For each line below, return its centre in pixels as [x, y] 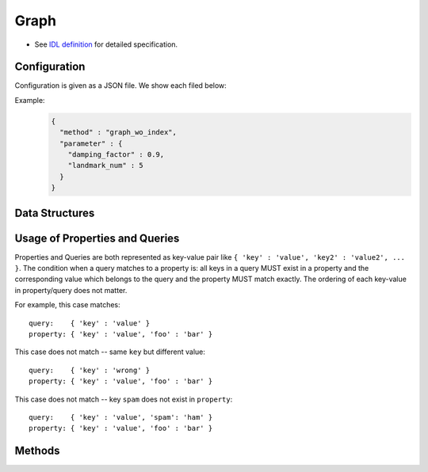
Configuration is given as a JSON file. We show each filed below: [121, 86]
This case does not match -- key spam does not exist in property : [124, 399]
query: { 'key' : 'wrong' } [90, 370]
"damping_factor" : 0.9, [116, 154]
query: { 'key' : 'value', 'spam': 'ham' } [121, 417]
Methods [37, 451]
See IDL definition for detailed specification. [106, 44]
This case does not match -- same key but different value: [110, 352]
